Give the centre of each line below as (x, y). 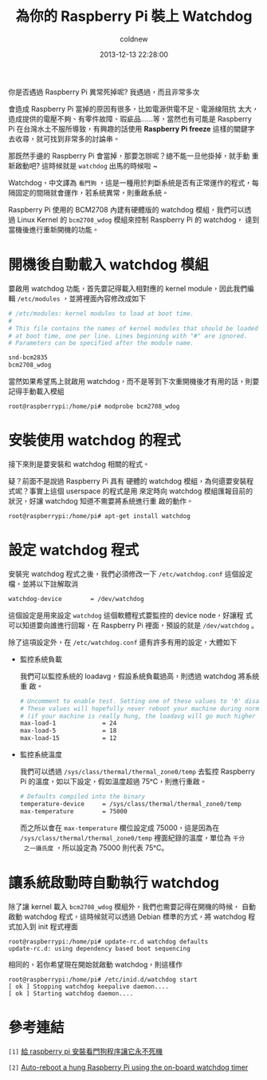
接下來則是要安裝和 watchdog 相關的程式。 (79, 464)
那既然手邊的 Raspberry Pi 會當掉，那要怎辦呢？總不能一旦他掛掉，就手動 (129, 156)
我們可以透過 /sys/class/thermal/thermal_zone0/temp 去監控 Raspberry (137, 771)
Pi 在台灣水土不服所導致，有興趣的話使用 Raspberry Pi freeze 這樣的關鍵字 (132, 129)
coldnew (134, 39)
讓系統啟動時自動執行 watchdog (114, 882)
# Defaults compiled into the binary (82, 797)
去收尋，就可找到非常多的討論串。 (64, 138)
